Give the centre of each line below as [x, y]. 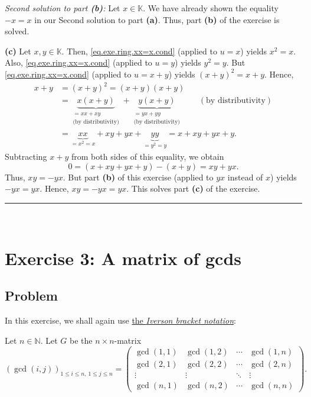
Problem [31, 296]
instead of [245, 177]
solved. [17, 31]
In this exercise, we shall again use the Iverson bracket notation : [120, 320]
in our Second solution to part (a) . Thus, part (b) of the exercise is [157, 19]
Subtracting [26, 156]
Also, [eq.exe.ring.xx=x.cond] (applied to [78, 62]
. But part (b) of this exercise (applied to [138, 177]
